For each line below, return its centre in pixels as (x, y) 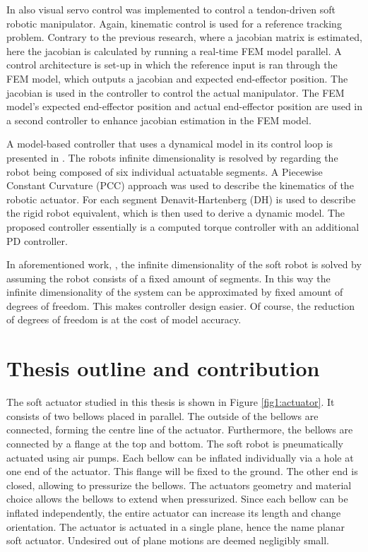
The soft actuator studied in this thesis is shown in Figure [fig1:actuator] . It (171, 402)
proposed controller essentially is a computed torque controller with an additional (183, 226)
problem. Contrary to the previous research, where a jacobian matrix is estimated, (184, 37)
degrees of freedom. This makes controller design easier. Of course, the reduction (181, 305)
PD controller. (37, 240)
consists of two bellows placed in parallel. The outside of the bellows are (162, 415)
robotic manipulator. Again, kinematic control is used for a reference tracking (174, 23)
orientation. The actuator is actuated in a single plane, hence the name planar (176, 526)
